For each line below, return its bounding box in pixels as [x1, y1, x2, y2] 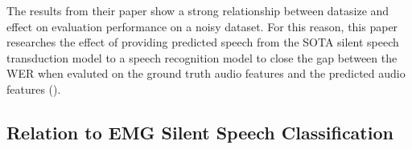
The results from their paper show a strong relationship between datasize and [6, 2, 389, 18]
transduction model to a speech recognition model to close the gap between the [6, 49, 398, 66]
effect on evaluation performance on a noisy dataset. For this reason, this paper [6, 18, 398, 34]
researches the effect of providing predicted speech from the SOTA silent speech [6, 34, 399, 50]
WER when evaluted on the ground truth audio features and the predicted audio [6, 65, 406, 82]
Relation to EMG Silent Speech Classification [6, 119, 393, 144]
